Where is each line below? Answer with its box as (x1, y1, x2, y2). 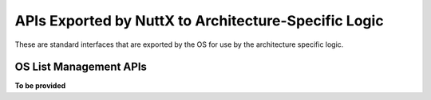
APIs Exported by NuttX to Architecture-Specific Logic (14, 12, 384, 29)
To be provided (14, 81, 66, 90)
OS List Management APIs (14, 60, 148, 74)
